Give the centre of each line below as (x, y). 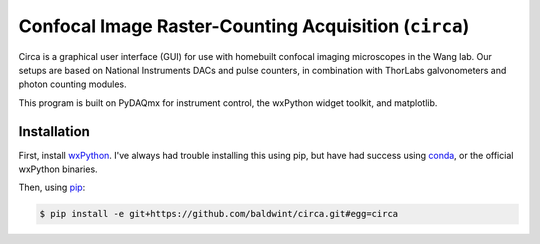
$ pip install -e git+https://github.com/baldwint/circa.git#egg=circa (219, 214)
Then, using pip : (52, 187)
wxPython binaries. (58, 169)
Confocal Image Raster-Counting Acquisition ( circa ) (244, 26)
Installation (54, 131)
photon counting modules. (72, 84)
